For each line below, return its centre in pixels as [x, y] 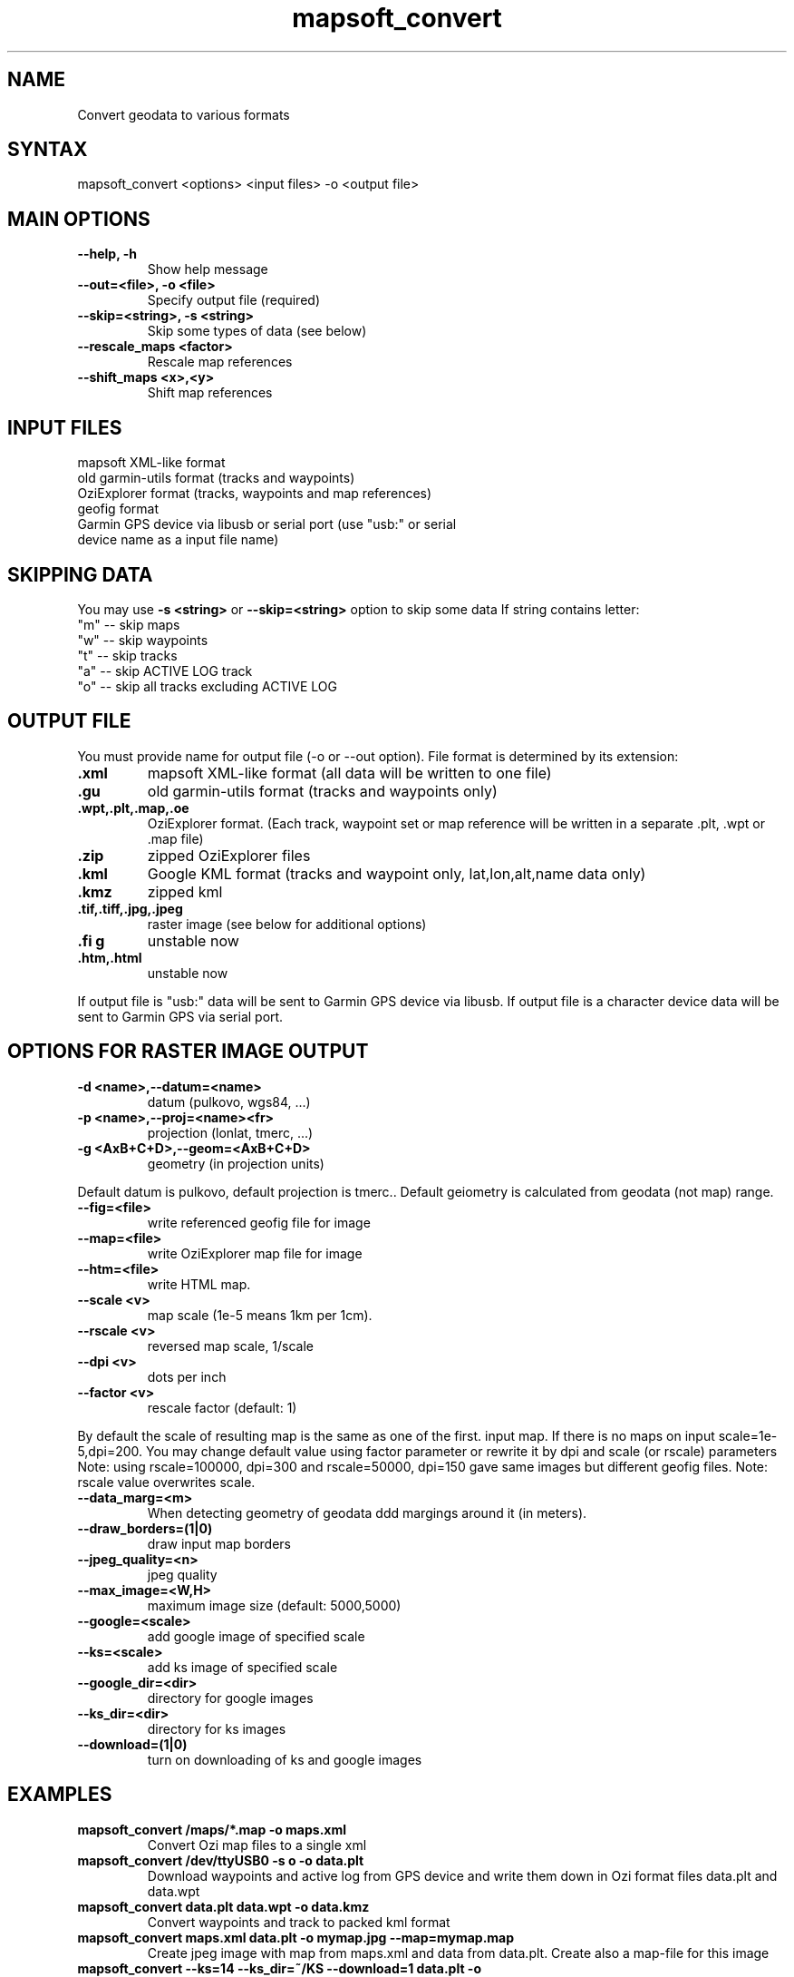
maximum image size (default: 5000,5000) [274, 1605]
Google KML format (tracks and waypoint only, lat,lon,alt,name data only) [397, 873]
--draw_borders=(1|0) [145, 1528]
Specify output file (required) [233, 300]
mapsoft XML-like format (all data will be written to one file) [349, 773]
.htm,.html [110, 957]
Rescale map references [220, 362]
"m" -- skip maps [129, 624]
